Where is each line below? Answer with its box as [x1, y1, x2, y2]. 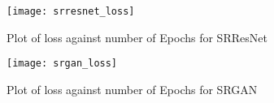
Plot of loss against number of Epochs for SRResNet [7, 28, 267, 45]
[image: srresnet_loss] [7, 6, 135, 17]
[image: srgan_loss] [7, 58, 118, 70]
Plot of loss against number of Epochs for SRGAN [7, 80, 258, 97]
